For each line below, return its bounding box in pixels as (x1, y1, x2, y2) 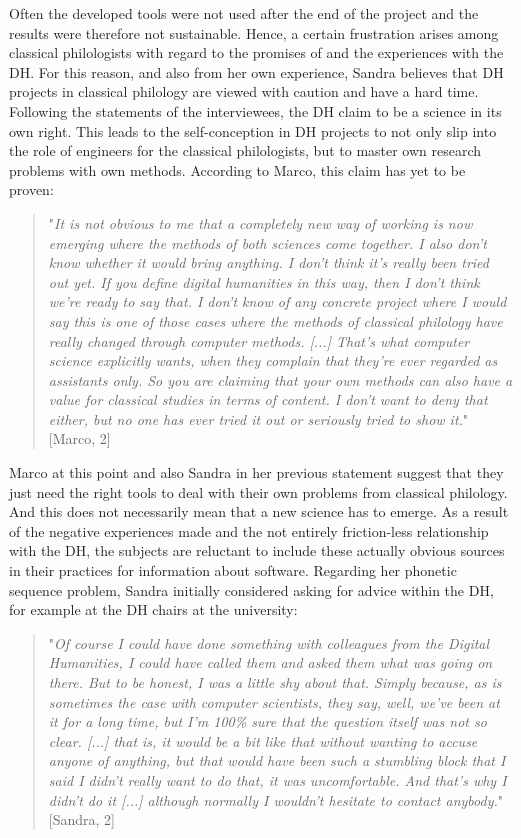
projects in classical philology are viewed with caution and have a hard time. (9, 81, 479, 102)
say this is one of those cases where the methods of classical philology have (48, 310, 503, 331)
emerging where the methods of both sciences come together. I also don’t (48, 232, 487, 253)
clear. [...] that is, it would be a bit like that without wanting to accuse (48, 730, 478, 751)
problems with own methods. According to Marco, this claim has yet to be (9, 159, 466, 180)
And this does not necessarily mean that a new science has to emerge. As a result (9, 501, 509, 522)
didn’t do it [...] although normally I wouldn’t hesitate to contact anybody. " (48, 789, 503, 810)
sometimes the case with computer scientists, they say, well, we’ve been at (48, 691, 500, 712)
